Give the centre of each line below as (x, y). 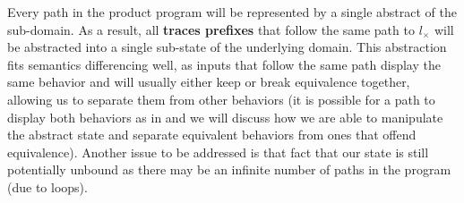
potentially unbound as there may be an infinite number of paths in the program (229, 169)
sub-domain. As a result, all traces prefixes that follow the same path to (211, 29)
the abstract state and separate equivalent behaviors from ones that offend (212, 135)
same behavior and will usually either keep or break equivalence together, (209, 82)
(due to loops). (47, 186)
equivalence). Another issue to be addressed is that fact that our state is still (218, 152)
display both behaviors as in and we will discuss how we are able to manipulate (225, 117)
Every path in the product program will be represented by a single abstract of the (232, 12)
